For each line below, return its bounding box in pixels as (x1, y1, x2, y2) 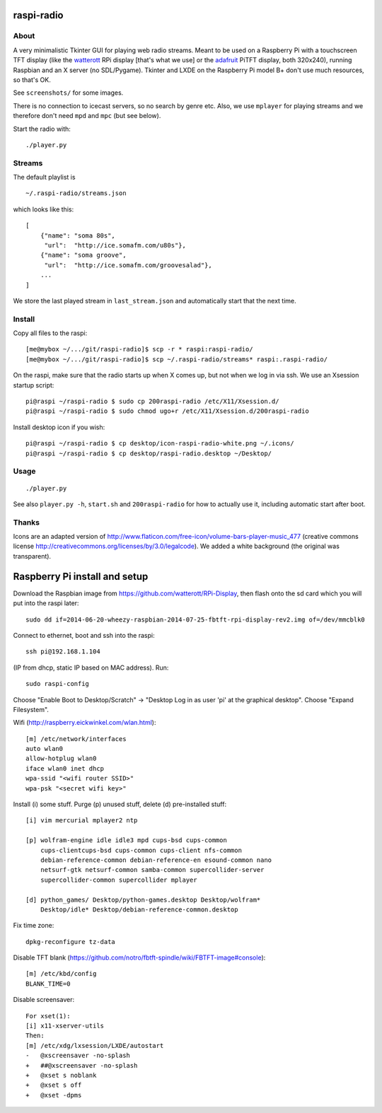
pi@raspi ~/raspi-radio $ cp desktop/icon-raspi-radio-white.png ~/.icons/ (25, 439, 294, 448)
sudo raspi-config (25, 680, 90, 688)
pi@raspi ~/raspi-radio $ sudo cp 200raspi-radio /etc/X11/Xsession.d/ (25, 397, 279, 406)
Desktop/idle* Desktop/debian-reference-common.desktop (40, 905, 238, 914)
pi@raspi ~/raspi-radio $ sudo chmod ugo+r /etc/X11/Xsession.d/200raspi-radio (25, 407, 309, 415)
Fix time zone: (13, 921, 54, 930)
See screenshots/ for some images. (13, 88, 124, 97)
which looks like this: (13, 205, 74, 214)
